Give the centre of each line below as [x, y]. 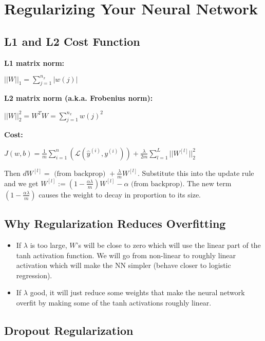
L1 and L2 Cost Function [72, 41]
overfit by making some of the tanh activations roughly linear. [114, 302]
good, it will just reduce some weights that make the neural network [137, 292]
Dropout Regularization [69, 330]
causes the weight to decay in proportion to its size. [120, 194]
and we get [21, 183]
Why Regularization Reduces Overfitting [115, 223]
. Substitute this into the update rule [196, 173]
